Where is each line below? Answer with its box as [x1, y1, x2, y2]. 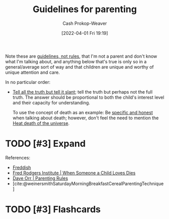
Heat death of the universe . [12, 120, 70, 126]
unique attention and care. [5, 69, 60, 75]
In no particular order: [5, 79, 50, 85]
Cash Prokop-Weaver [62, 20, 107, 26]
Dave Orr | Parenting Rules [12, 175, 68, 181]
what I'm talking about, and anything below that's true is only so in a [5, 58, 147, 64]
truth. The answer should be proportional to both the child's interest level [12, 94, 164, 100]
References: [5, 154, 30, 160]
